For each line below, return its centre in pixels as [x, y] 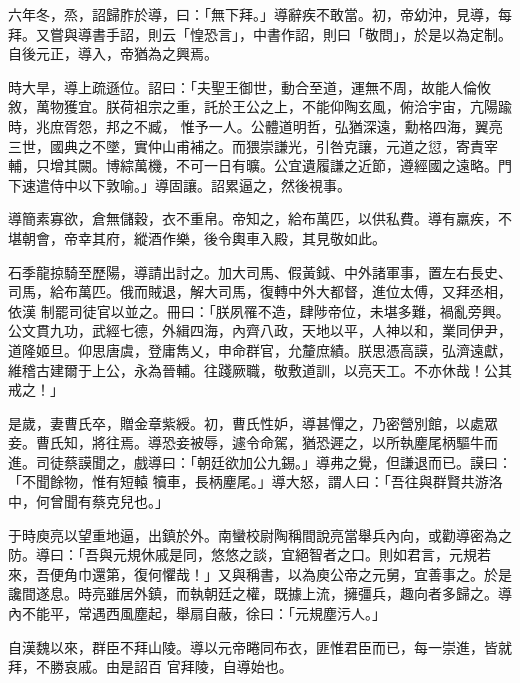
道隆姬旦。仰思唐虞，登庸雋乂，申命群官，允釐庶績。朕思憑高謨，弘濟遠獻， [260, 349]
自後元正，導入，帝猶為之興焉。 [113, 53]
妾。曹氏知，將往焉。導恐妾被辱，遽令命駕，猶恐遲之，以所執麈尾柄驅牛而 [253, 442]
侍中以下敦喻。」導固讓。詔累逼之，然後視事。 [200, 184]
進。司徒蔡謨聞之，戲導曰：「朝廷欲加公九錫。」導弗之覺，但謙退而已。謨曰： [260, 461]
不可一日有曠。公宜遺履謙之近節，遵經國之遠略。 [336, 165]
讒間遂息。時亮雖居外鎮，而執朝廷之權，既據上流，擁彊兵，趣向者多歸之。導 [260, 593]
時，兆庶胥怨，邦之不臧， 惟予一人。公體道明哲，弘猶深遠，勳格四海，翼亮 [255, 125]
